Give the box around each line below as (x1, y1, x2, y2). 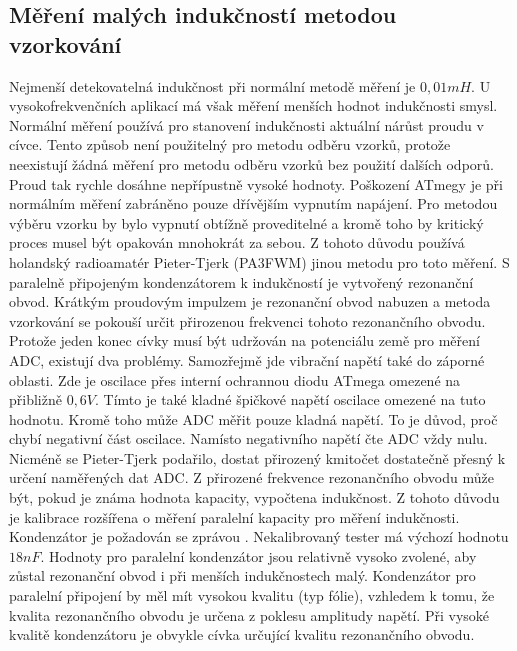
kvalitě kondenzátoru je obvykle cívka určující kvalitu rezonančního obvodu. (9, 624, 475, 645)
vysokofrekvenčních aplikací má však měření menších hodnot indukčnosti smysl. (9, 95, 498, 116)
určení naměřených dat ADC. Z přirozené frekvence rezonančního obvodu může (9, 467, 494, 488)
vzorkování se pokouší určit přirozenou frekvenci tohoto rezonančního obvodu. (9, 310, 486, 331)
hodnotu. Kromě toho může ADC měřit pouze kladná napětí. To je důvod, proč (9, 408, 498, 429)
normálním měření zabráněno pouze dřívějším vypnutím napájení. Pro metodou (9, 193, 498, 214)
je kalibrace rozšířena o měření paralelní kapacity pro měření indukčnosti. (9, 506, 460, 527)
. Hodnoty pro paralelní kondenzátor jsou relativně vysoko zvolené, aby (40, 545, 477, 566)
